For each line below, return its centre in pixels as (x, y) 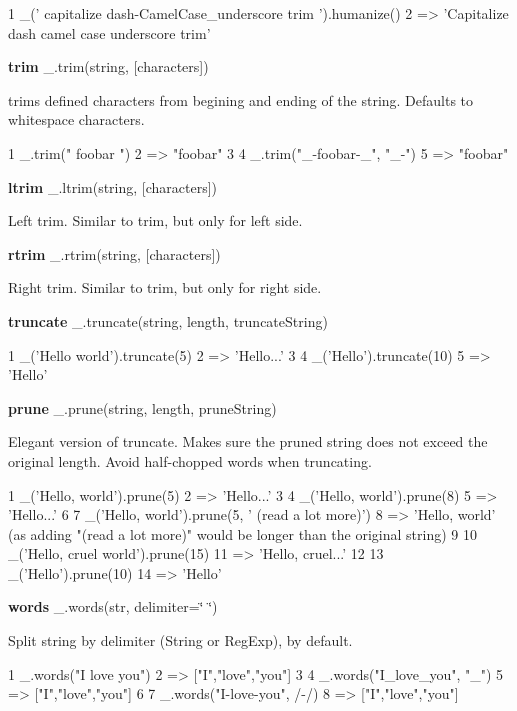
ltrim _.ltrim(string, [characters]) (113, 186)
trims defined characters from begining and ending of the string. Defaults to (241, 99)
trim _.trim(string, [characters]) (108, 66)
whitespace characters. (76, 119)
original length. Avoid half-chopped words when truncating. (190, 460)
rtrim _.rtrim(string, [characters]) (114, 253)
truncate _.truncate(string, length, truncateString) (168, 320)
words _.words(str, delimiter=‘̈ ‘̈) (113, 606)
